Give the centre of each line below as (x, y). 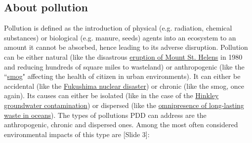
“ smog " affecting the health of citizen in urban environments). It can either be (122, 76)
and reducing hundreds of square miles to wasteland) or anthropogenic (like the (124, 66)
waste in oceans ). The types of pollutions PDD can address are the (105, 115)
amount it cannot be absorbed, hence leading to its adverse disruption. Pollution (126, 47)
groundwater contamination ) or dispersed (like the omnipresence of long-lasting (124, 105)
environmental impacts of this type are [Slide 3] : (77, 134)
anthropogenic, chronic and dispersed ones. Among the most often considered (121, 125)
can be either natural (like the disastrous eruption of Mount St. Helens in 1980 (123, 56)
